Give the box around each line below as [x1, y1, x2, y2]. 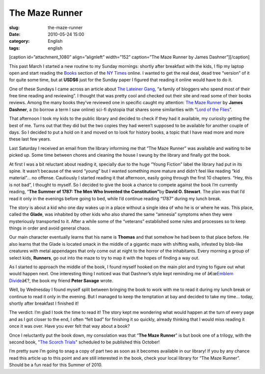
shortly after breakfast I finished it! [9, 300, 79, 306]
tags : [9, 45, 20, 51]
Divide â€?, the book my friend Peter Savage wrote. [9, 278, 113, 284]
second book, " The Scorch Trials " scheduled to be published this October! [9, 339, 160, 345]
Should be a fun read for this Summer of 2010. [9, 362, 103, 368]
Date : [9, 31, 21, 37]
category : [9, 38, 30, 44]
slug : [9, 25, 20, 30]
